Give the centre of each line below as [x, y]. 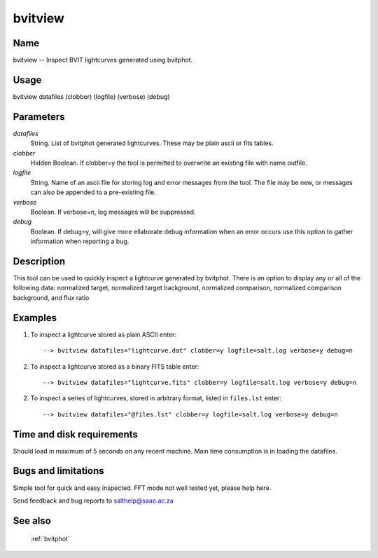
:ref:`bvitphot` [50, 539]
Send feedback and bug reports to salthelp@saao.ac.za [93, 501]
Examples [35, 318]
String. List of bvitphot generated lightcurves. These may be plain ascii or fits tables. [152, 143]
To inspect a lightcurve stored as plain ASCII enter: [104, 334]
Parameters [39, 117]
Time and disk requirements [75, 434]
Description [39, 261]
